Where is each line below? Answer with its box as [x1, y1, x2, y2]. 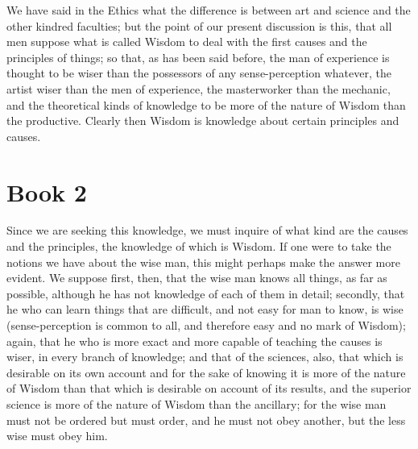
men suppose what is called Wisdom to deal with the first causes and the [6, 33, 367, 50]
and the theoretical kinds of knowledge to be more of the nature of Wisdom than [6, 96, 406, 113]
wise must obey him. [6, 427, 108, 444]
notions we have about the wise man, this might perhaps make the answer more [6, 253, 400, 270]
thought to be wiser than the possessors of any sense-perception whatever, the [6, 64, 391, 81]
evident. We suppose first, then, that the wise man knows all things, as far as [6, 269, 387, 286]
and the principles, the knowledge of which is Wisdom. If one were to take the [6, 238, 391, 255]
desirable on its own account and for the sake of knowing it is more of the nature [6, 364, 406, 380]
